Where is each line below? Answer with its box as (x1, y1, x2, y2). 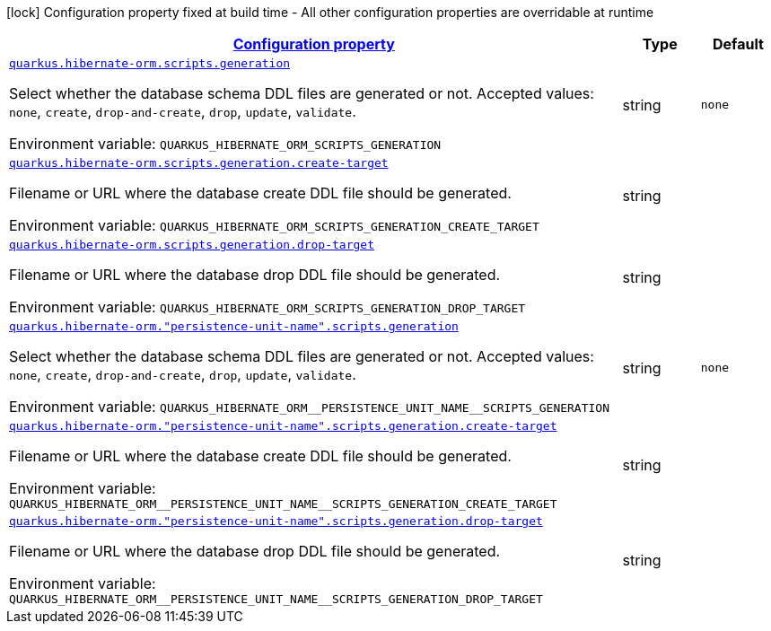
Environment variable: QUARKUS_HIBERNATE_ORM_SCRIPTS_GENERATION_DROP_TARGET (9, 298, 526, 316)
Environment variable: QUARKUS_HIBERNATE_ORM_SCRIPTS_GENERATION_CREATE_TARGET (9, 216, 539, 234)
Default (712, 35, 764, 53)
